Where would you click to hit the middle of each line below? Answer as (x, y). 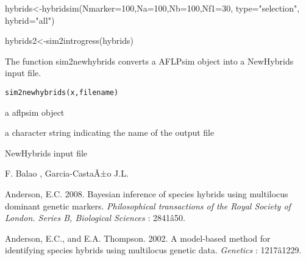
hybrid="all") (30, 20)
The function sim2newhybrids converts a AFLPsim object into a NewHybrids (149, 61)
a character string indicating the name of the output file (110, 132)
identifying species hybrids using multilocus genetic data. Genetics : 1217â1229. (153, 250)
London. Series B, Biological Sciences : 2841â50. (95, 218)
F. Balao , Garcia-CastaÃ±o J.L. (67, 173)
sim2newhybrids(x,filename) (62, 92)
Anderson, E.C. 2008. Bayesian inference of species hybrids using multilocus (147, 194)
